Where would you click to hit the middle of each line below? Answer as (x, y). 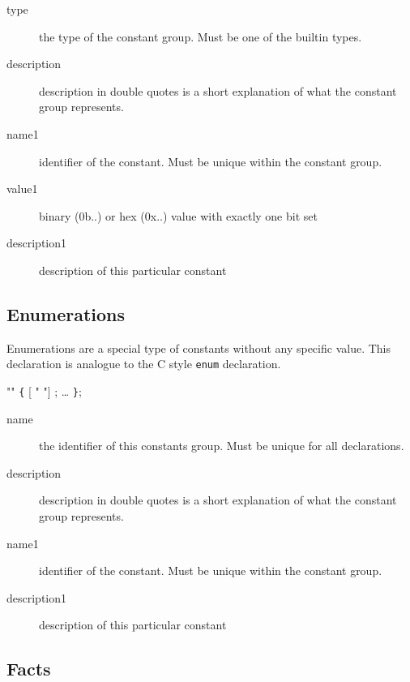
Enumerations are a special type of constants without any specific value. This (199, 347)
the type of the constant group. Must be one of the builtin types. (201, 36)
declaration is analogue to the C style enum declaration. (144, 364)
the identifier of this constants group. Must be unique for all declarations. (222, 446)
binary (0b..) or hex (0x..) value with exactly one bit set (178, 215)
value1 (22, 189)
